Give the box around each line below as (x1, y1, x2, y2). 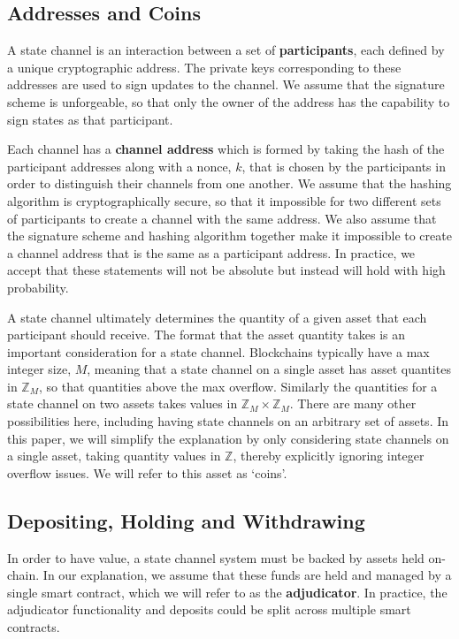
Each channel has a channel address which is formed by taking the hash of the (7, 140, 445, 158)
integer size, (7, 360, 72, 378)
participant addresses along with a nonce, (7, 156, 232, 175)
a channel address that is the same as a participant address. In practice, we (7, 243, 416, 262)
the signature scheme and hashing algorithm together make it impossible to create (7, 226, 452, 245)
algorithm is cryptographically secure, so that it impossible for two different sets (7, 191, 441, 209)
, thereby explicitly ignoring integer (233, 446, 425, 465)
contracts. (7, 618, 60, 636)
